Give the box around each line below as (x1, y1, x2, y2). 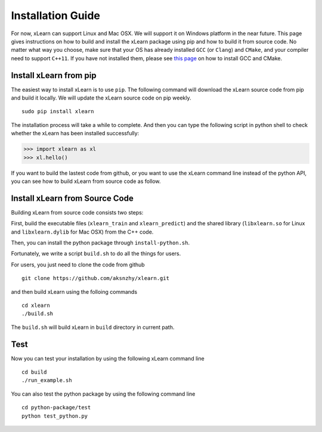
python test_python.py (21, 412, 88, 419)
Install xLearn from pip (11, 70, 97, 80)
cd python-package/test (21, 404, 91, 411)
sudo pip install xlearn (21, 108, 94, 115)
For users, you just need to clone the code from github (11, 261, 145, 268)
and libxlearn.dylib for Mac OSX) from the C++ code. (11, 228, 154, 235)
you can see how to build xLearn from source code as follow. (11, 178, 161, 185)
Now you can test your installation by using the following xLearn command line (11, 355, 205, 362)
